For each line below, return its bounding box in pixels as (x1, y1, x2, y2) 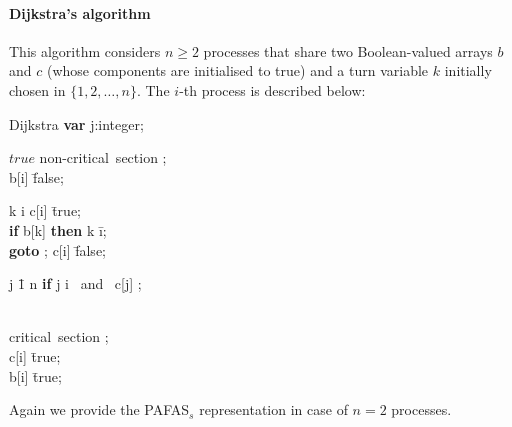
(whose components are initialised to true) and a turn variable (46, 60, 429, 81)
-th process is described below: (179, 79, 366, 100)
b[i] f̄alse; (9, 166, 64, 187)
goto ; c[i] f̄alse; (9, 239, 106, 260)
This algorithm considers (9, 40, 161, 61)
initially (444, 60, 492, 81)
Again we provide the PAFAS (9, 399, 190, 420)
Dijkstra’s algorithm (9, 2, 151, 23)
